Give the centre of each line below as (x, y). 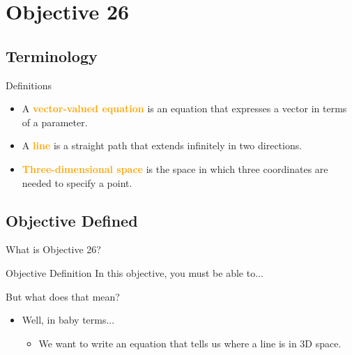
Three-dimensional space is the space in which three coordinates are (175, 168)
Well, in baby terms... (68, 320)
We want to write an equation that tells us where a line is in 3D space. (190, 343)
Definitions (29, 85)
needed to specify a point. (77, 182)
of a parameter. (55, 122)
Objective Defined (72, 220)
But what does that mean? (63, 296)
